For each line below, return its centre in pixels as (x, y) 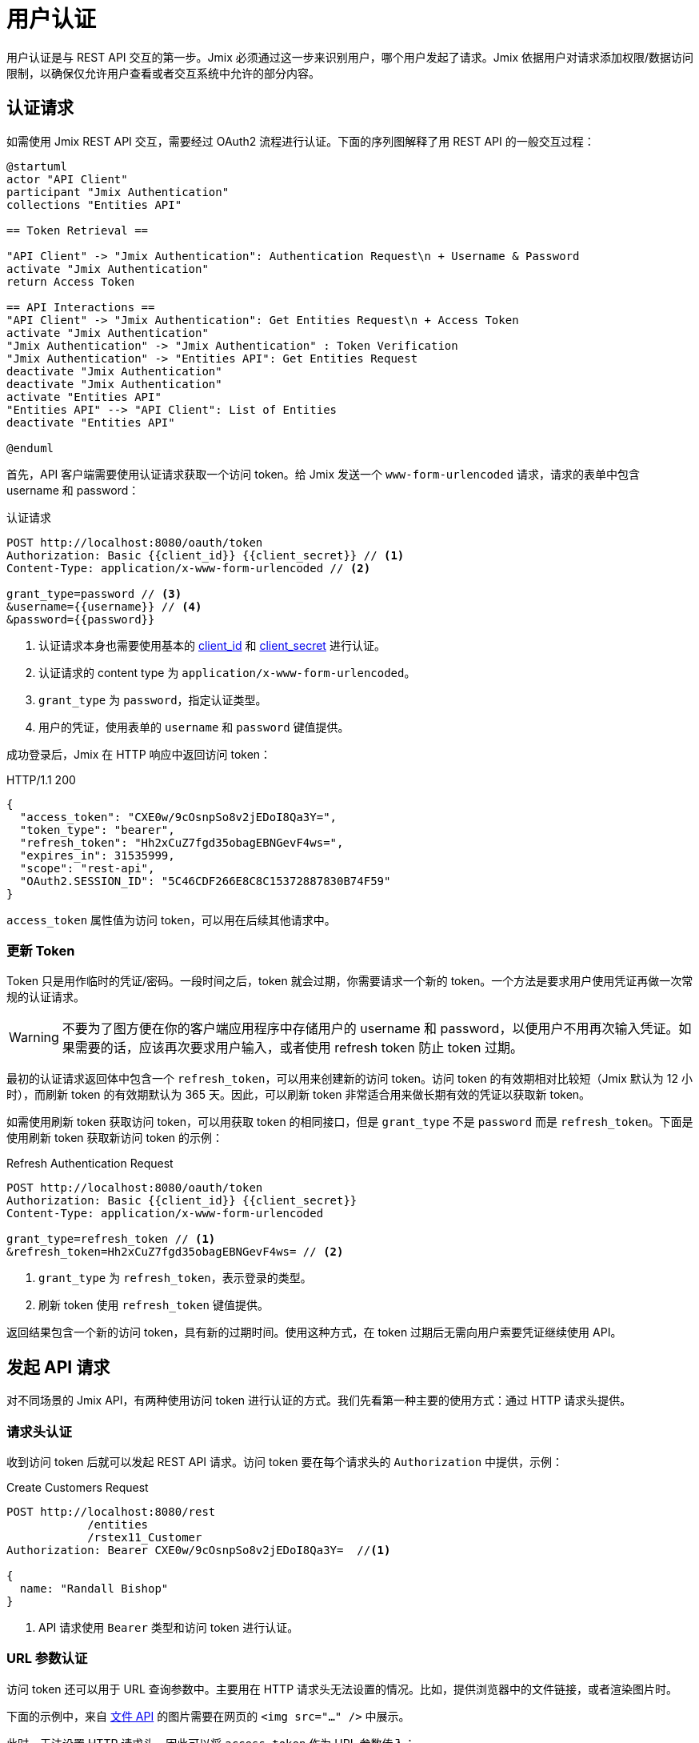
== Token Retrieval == (78, 230)
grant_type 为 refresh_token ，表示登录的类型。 (175, 1278)
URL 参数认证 (47, 1659)
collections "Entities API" (94, 204)
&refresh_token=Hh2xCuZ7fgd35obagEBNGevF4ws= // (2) (175, 1252)
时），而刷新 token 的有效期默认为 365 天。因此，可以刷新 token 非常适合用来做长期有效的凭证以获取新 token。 (299, 1095)
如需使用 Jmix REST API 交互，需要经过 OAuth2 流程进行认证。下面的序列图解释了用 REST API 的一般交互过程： (301, 141)
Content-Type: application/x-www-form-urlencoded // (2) (189, 568)
